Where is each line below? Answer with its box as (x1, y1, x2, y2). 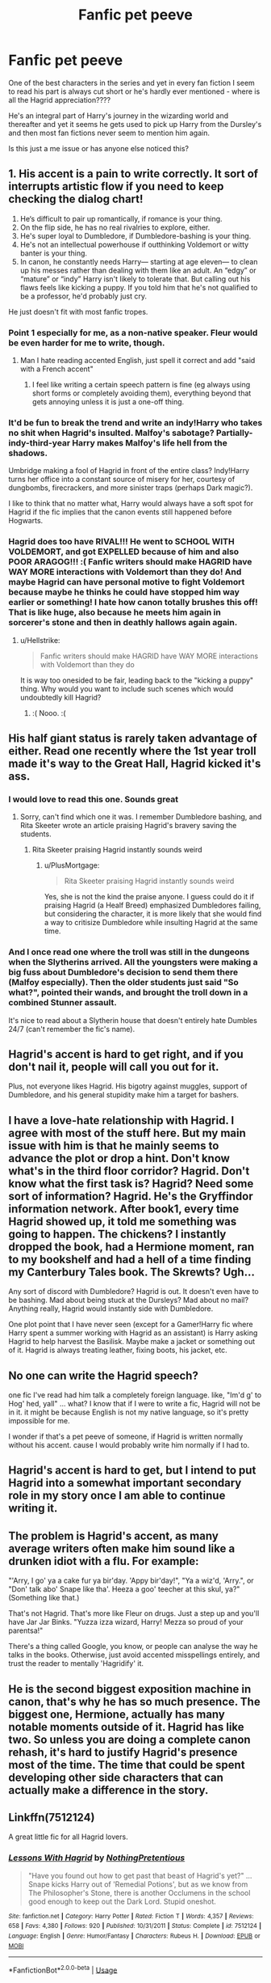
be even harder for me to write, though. (8, 337, 165, 349)
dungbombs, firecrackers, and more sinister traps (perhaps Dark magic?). (8, 483, 253, 493)
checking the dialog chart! (8, 192, 144, 206)
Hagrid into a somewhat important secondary (8, 1476, 242, 1490)
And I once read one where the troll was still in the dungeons (8, 946, 250, 958)
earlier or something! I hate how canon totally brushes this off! (8, 597, 258, 608)
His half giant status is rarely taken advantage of (8, 732, 258, 746)
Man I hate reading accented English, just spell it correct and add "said (19, 356, 256, 366)
